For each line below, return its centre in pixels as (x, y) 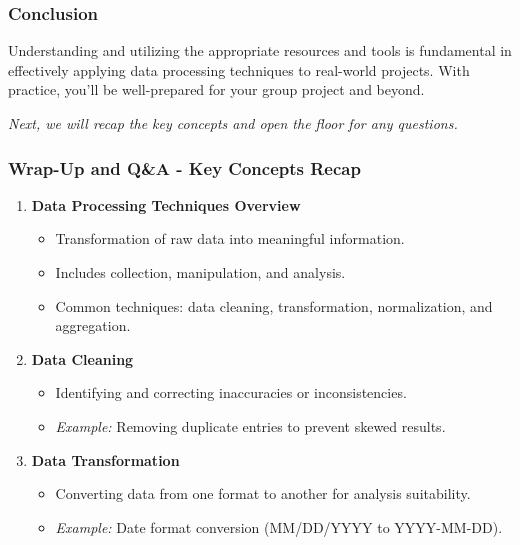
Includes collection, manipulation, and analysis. (200, 272)
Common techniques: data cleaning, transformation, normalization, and (274, 305)
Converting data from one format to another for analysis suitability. (263, 493)
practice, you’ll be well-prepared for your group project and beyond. (216, 89)
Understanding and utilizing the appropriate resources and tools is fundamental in (260, 50)
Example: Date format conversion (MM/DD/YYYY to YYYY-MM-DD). (279, 526)
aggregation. (93, 325)
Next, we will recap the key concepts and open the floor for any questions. (233, 123)
